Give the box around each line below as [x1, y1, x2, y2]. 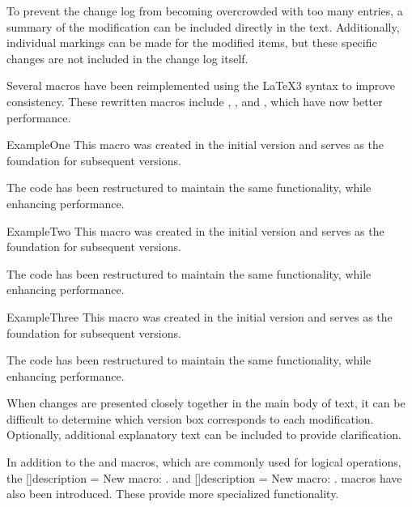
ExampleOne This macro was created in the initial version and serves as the [6, 136, 384, 153]
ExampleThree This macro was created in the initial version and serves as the [6, 308, 393, 325]
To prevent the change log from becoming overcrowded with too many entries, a [6, 2, 403, 19]
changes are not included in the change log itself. [6, 49, 248, 66]
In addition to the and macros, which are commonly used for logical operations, [6, 454, 401, 471]
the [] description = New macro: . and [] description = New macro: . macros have [6, 469, 402, 486]
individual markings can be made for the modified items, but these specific [6, 34, 377, 51]
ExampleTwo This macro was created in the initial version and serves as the [6, 222, 384, 239]
